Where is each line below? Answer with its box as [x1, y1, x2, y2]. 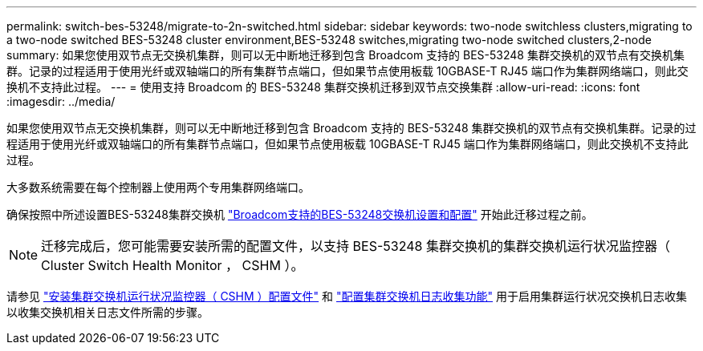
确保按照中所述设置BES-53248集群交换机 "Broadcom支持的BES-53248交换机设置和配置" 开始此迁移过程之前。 [6, 208, 593, 221]
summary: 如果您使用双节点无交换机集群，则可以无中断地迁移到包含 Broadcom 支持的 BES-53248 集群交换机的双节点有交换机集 [6, 48, 685, 62]
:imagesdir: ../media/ [6, 95, 116, 108]
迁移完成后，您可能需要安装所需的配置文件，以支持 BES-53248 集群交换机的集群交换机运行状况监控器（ [41, 238, 670, 254]
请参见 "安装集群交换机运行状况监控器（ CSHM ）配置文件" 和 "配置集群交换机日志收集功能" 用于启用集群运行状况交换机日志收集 [6, 289, 687, 303]
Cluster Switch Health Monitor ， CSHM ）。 [41, 257, 304, 273]
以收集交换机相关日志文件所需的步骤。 [6, 305, 209, 319]
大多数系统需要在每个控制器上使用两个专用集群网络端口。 [6, 180, 310, 194]
